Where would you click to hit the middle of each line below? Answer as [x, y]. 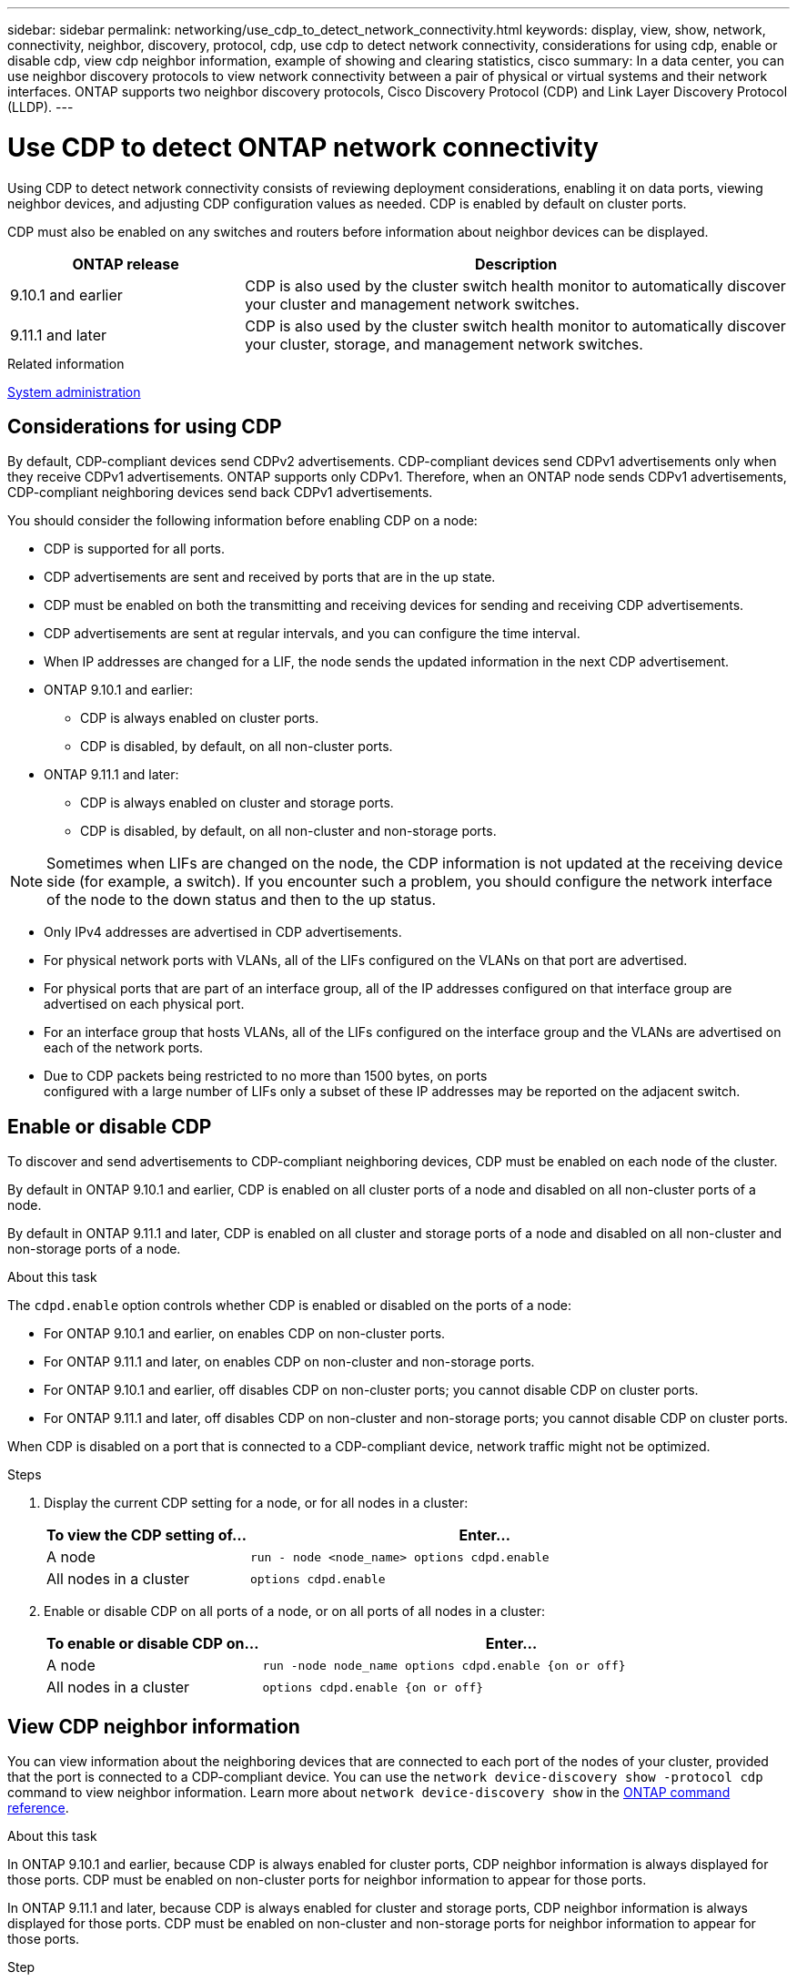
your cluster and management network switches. [412, 304]
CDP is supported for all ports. [135, 549]
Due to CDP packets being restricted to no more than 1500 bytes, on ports [266, 1076]
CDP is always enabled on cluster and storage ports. [237, 803]
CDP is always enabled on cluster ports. [200, 718]
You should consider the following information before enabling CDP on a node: [242, 521]
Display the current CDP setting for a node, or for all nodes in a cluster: [256, 1503]
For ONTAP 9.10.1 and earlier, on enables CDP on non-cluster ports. [245, 1334]
